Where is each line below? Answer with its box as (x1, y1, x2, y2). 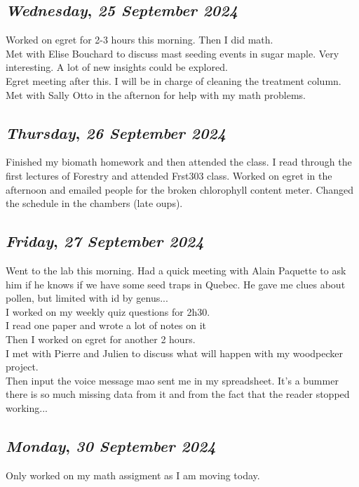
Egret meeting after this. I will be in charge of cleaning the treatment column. (6, 73, 341, 88)
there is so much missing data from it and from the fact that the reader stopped (6, 387, 350, 401)
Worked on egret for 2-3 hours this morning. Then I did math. (6, 32, 273, 47)
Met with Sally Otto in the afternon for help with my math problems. (6, 87, 306, 102)
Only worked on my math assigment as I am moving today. (6, 467, 260, 482)
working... (6, 400, 48, 415)
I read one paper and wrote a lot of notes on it (6, 318, 207, 333)
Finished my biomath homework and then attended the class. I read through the (6, 154, 352, 169)
